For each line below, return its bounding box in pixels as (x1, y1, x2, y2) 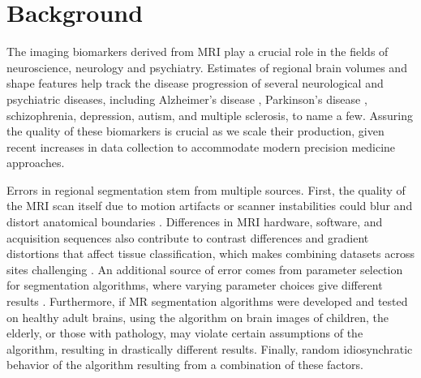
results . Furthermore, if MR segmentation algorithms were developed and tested (6, 293, 408, 310)
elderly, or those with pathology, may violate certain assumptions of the (6, 324, 363, 341)
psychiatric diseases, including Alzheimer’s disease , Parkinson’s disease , (6, 90, 367, 107)
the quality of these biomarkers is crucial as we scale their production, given (6, 122, 384, 140)
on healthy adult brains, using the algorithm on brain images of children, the (6, 308, 389, 325)
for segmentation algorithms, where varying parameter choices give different (6, 277, 383, 294)
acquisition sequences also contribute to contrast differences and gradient (6, 229, 369, 246)
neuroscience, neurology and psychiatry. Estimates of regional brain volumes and (6, 58, 407, 75)
